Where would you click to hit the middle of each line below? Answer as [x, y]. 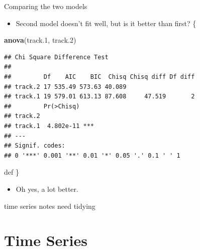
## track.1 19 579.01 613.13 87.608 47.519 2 [99, 97]
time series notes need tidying [50, 206]
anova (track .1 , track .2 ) [40, 40]
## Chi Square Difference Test [56, 57]
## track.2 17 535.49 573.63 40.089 [65, 87]
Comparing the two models [46, 6]
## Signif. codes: [35, 146]
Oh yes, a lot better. [47, 189]
